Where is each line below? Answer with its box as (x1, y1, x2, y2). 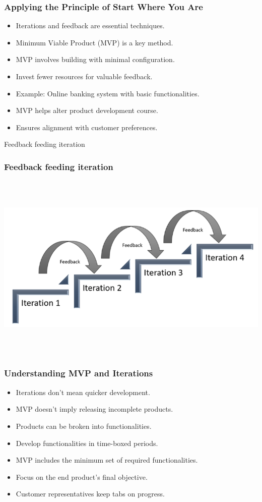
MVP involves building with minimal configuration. (16, 54, 175, 65)
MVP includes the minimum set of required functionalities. (16, 455, 198, 465)
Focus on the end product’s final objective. (16, 471, 148, 482)
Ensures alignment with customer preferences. (16, 122, 158, 132)
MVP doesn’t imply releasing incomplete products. (16, 404, 173, 414)
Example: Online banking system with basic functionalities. (16, 88, 200, 98)
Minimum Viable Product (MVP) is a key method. (16, 37, 173, 47)
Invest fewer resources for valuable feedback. (16, 71, 153, 81)
